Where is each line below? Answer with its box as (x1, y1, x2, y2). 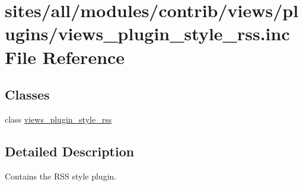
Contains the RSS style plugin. (5, 169, 117, 182)
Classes (5, 85, 50, 104)
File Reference (5, 44, 125, 69)
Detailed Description (5, 142, 135, 160)
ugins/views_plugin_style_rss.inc (5, 21, 290, 46)
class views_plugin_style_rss (5, 113, 112, 125)
